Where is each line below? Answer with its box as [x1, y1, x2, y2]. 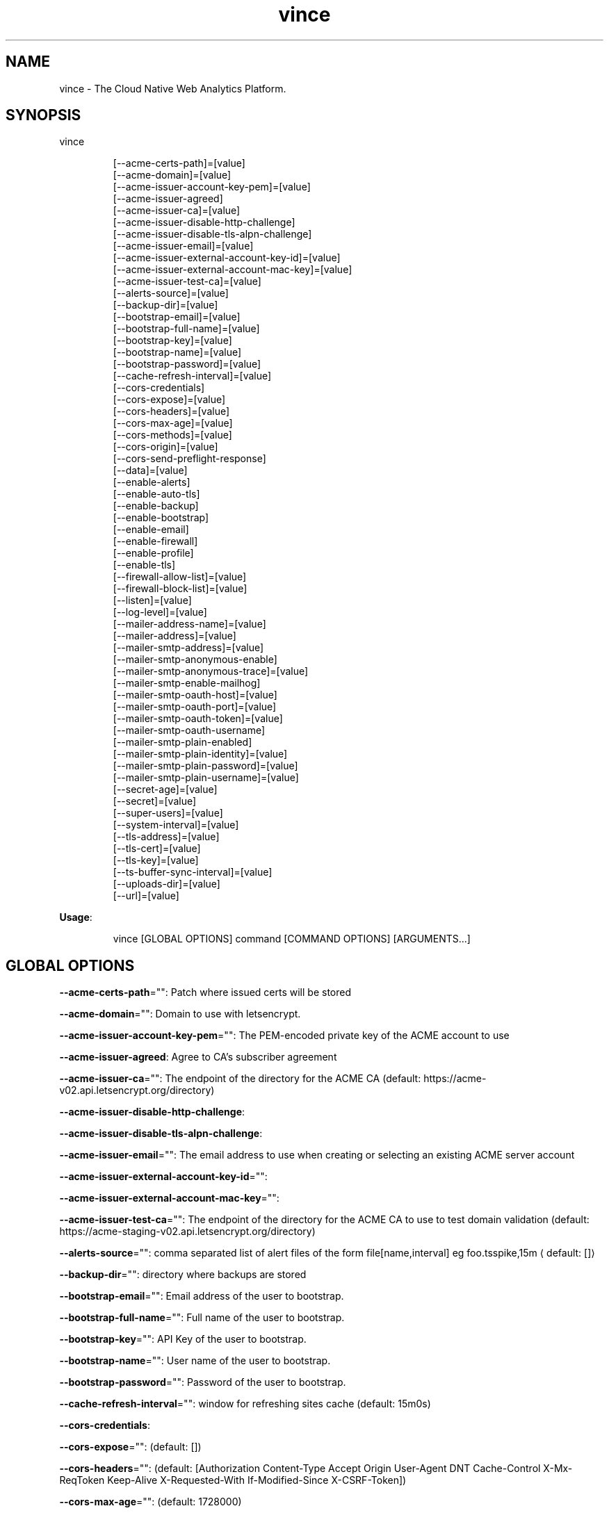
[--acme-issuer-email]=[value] [113, 240, 254, 252]
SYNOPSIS [6, 106, 81, 124]
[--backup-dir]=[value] [113, 299, 218, 311]
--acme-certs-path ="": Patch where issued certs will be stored [59, 986, 352, 999]
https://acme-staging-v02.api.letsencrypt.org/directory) [59, 1225, 316, 1238]
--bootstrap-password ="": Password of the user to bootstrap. [59, 1376, 346, 1389]
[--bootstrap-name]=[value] [113, 346, 242, 359]
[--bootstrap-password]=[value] [113, 358, 261, 370]
